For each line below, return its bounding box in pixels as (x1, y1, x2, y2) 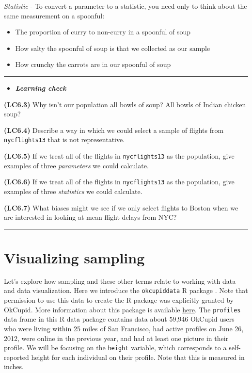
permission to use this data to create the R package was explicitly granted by (4, 295, 234, 305)
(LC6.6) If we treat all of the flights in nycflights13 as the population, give (4, 177, 235, 187)
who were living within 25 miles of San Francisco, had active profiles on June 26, (4, 323, 244, 333)
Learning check (15, 82, 66, 93)
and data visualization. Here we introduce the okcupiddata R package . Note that (4, 285, 248, 295)
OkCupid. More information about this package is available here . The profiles (4, 304, 241, 314)
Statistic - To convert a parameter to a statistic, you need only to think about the (4, 1, 247, 11)
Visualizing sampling (4, 247, 145, 267)
